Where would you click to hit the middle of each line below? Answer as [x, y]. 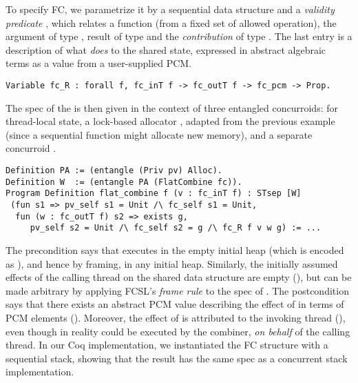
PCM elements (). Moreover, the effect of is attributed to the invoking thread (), [176, 317]
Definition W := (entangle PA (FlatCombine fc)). [124, 182]
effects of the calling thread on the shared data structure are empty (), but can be [179, 277]
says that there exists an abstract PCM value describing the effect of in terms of [175, 304]
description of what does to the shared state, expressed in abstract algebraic [166, 49]
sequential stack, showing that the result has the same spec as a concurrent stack [177, 358]
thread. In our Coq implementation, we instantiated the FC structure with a [167, 345]
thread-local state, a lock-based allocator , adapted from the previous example [170, 121]
